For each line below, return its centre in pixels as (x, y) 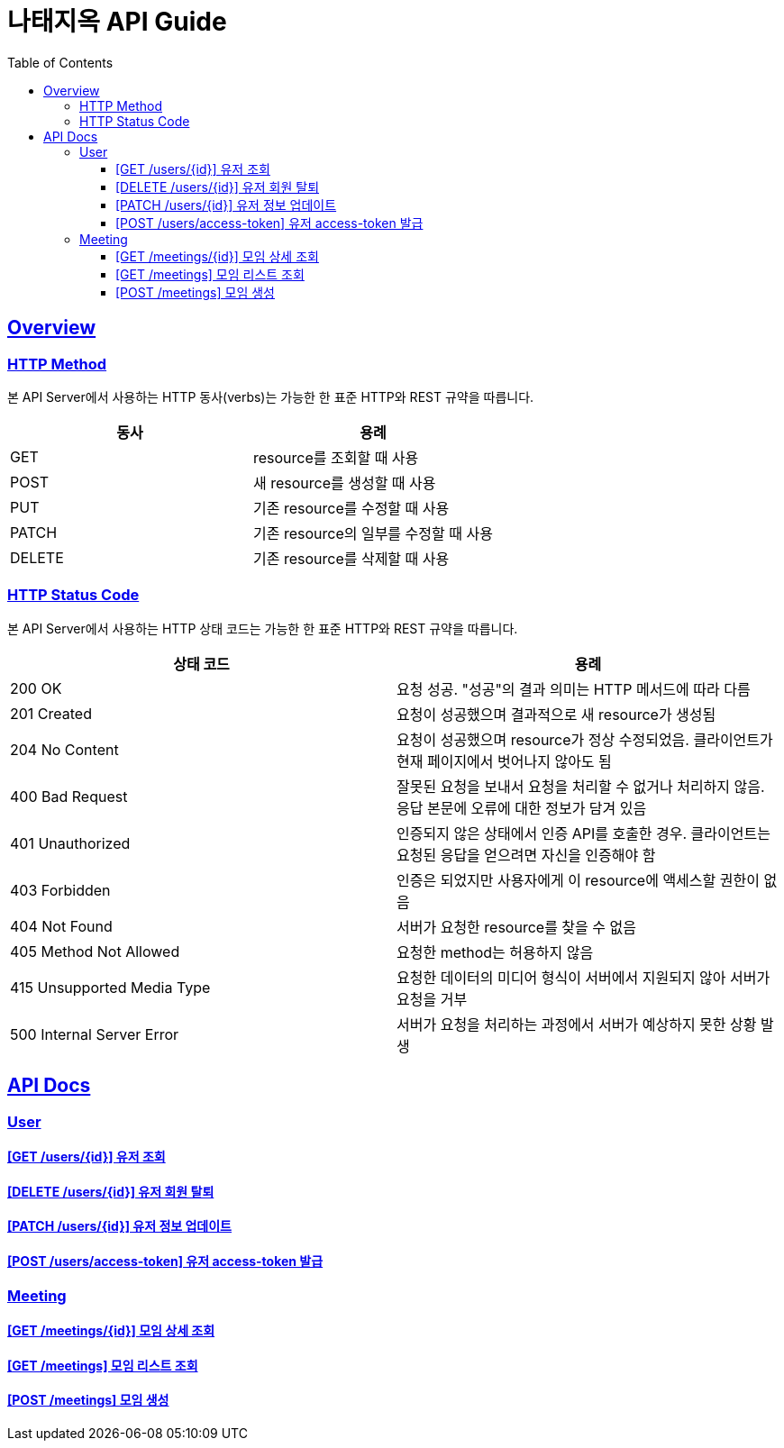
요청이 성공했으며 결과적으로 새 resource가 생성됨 (556, 714)
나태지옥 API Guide (117, 22)
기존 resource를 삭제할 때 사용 (351, 558)
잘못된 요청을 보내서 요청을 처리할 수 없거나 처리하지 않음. (581, 786)
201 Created (51, 713)
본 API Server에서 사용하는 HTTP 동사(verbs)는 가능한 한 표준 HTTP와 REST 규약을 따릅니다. (271, 396)
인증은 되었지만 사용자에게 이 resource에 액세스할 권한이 (578, 880)
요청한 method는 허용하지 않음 (495, 952)
